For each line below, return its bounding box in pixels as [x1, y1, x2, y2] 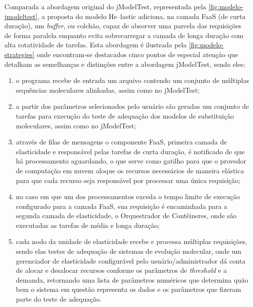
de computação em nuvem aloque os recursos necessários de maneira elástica [16, 165, 244, 175]
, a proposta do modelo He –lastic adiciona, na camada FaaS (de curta [37, 11, 246, 21]
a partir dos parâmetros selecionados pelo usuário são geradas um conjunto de [16, 101, 249, 111]
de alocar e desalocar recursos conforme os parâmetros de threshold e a [16, 265, 227, 275]
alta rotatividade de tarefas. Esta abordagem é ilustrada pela [4, 40, 187, 50]
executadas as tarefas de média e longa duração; [16, 220, 160, 230]
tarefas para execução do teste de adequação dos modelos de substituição [16, 110, 234, 121]
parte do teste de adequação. [16, 294, 102, 304]
